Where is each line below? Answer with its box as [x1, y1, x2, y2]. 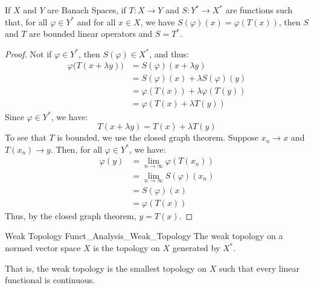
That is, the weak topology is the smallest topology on [5, 261, 207, 274]
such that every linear [219, 261, 300, 274]
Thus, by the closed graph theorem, [5, 209, 136, 222]
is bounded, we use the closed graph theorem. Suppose [57, 131, 259, 144]
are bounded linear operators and [29, 27, 153, 40]
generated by [172, 242, 220, 254]
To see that [5, 131, 46, 144]
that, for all [5, 15, 48, 28]
